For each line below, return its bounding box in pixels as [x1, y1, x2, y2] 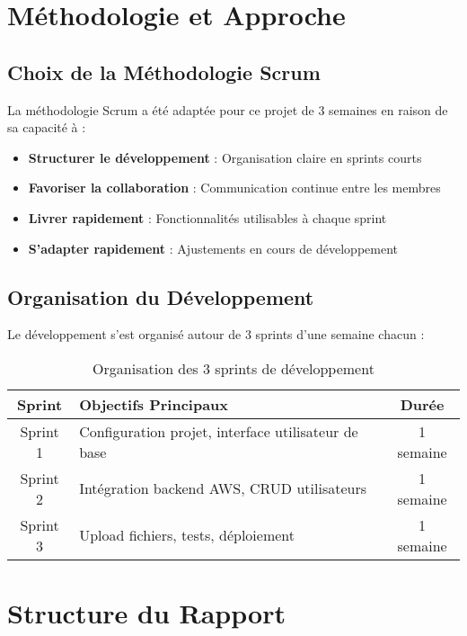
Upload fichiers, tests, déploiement [79, 524, 295, 546]
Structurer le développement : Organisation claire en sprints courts [28, 148, 422, 166]
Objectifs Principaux [79, 393, 229, 415]
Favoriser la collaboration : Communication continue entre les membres [28, 178, 441, 197]
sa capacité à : [7, 118, 86, 137]
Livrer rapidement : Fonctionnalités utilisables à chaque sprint [28, 208, 387, 227]
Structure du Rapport [7, 595, 286, 632]
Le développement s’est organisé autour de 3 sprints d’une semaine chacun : [7, 325, 425, 344]
